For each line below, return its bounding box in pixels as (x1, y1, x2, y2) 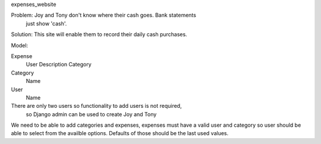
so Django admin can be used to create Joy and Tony (26, 110, 157, 118)
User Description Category (26, 61, 92, 68)
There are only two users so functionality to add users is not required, (11, 103, 182, 110)
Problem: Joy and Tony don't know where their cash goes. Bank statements (11, 12, 196, 19)
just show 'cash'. (26, 20, 67, 27)
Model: (11, 41, 29, 49)
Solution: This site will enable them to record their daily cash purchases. (11, 31, 187, 38)
